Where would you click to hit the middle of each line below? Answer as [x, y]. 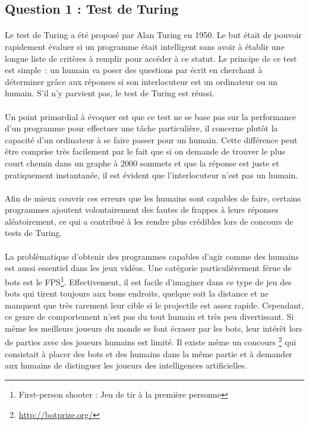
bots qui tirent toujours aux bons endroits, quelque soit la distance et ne [137, 293]
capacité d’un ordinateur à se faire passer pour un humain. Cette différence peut [151, 139]
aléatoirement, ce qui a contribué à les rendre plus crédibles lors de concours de [149, 221]
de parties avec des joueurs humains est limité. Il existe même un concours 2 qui [151, 341]
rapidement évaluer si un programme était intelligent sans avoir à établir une [145, 46]
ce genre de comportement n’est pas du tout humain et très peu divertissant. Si [149, 317]
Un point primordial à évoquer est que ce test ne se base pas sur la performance [150, 116]
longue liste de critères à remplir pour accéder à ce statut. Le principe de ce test [151, 58]
